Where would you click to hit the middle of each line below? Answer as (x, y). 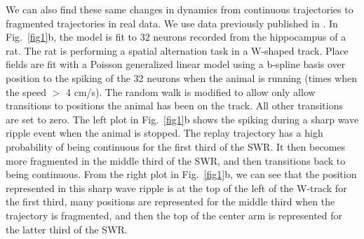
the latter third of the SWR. (67, 229)
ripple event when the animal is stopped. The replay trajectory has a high (164, 133)
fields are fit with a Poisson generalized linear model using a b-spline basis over (176, 64)
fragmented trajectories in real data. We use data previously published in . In (172, 23)
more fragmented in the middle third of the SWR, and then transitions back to (176, 160)
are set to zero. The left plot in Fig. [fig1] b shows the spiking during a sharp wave (182, 119)
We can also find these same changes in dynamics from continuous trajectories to (180, 9)
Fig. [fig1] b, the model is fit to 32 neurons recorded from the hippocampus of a (176, 37)
